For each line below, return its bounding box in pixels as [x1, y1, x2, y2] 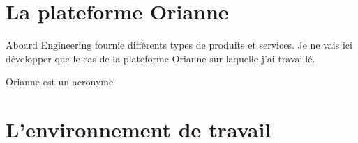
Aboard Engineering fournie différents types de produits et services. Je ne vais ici [6, 37, 352, 52]
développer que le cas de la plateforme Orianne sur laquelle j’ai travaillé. [6, 51, 315, 65]
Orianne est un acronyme [6, 74, 114, 89]
